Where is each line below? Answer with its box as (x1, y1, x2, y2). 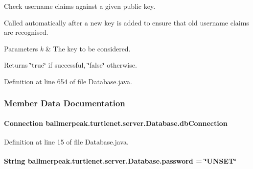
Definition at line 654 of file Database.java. (4, 76, 132, 86)
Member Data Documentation (4, 97, 125, 109)
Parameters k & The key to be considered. (4, 43, 131, 53)
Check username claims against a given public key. (4, 1, 156, 11)
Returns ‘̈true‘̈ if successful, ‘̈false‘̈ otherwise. (4, 60, 137, 70)
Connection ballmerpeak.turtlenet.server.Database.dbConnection (4, 118, 228, 128)
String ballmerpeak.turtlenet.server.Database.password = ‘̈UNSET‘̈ (4, 156, 236, 166)
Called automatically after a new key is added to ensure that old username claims (4, 17, 249, 27)
